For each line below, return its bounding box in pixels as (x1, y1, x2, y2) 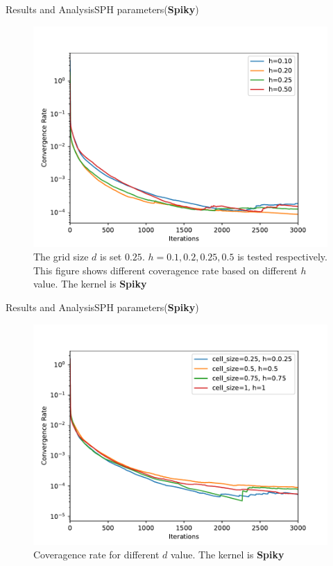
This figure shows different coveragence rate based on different (33, 263, 298, 277)
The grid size (33, 249, 89, 264)
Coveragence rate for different (33, 547, 160, 562)
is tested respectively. (237, 249, 327, 264)
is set (100, 249, 122, 264)
